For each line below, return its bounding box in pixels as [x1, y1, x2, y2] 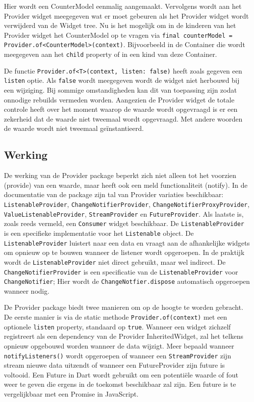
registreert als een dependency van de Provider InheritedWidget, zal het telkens [4, 331, 243, 341]
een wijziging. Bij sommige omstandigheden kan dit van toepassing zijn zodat [4, 85, 237, 95]
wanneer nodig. [4, 285, 50, 296]
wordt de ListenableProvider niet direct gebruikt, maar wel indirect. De [4, 256, 226, 267]
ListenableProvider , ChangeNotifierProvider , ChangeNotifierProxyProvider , [4, 199, 250, 209]
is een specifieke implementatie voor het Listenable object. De [4, 227, 194, 238]
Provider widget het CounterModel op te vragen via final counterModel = [4, 29, 232, 40]
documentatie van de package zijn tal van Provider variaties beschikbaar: [4, 189, 224, 200]
